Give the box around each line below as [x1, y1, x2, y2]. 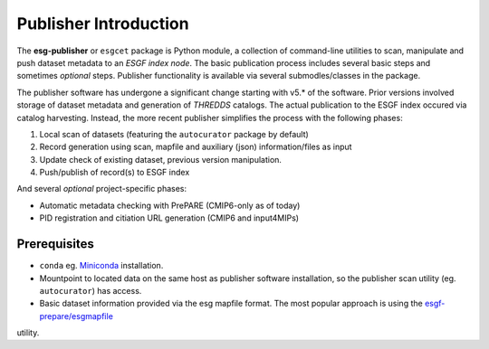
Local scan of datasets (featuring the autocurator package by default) [39, 128, 310, 139]
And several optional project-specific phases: [16, 184, 187, 194]
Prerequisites [16, 236, 94, 252]
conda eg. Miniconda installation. [39, 260, 164, 271]
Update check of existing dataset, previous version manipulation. [39, 154, 283, 165]
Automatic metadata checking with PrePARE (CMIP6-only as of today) [39, 200, 301, 211]
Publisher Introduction [16, 14, 189, 33]
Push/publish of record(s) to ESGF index [39, 167, 190, 178]
